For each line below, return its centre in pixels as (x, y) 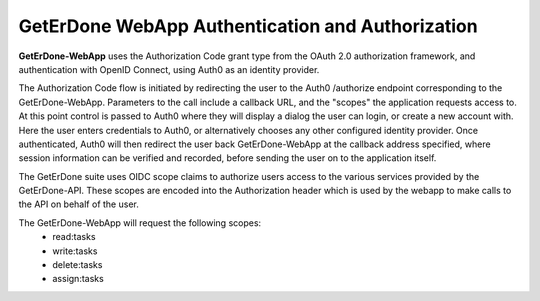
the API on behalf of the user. (78, 204)
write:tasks (75, 251)
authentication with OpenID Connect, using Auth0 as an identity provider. (169, 69)
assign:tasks (78, 279)
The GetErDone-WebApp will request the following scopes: (140, 222)
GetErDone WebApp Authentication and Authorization (248, 26)
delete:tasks (77, 265)
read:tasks (74, 237)
